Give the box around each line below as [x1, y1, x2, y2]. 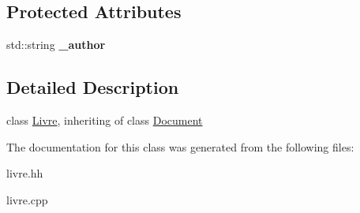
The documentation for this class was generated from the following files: [6, 138, 354, 155]
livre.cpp [6, 191, 48, 207]
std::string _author [6, 36, 106, 53]
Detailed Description [6, 75, 179, 99]
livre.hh [6, 165, 43, 181]
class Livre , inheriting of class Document [6, 112, 203, 128]
